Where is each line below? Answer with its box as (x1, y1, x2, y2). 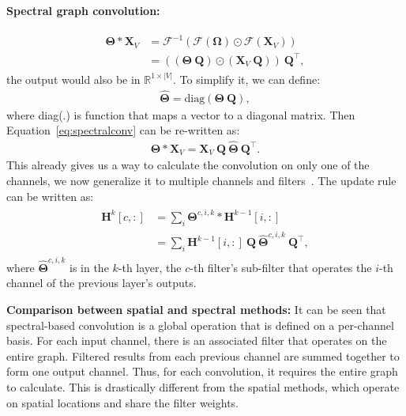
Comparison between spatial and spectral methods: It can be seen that (6, 301, 386, 318)
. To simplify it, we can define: (173, 70, 321, 87)
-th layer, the (118, 259, 182, 275)
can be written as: (6, 187, 94, 204)
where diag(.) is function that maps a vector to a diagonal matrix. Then (6, 106, 355, 123)
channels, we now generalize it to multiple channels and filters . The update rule (6, 172, 397, 189)
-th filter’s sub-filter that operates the (190, 259, 372, 275)
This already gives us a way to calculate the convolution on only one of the (6, 157, 370, 173)
